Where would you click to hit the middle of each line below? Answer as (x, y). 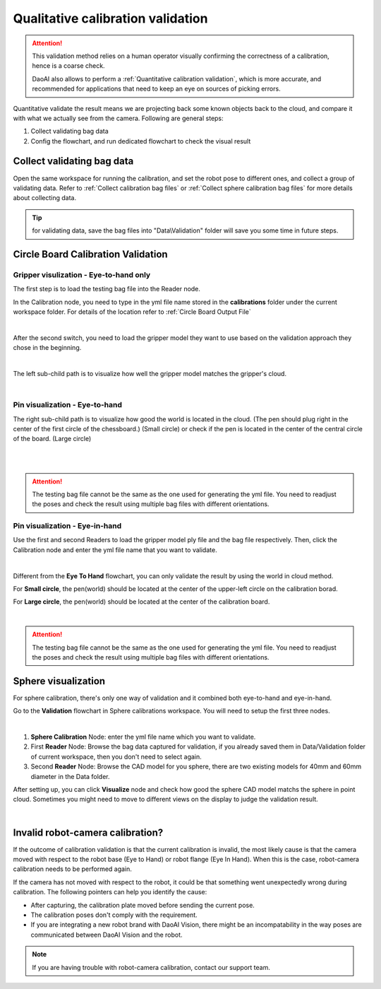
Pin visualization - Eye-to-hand (68, 405)
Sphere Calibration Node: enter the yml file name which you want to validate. (143, 737)
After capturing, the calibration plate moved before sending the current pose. (143, 905)
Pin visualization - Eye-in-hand (67, 526)
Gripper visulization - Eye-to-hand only (82, 274)
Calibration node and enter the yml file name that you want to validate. (115, 550)
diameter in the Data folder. (70, 776)
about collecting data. (45, 198)
